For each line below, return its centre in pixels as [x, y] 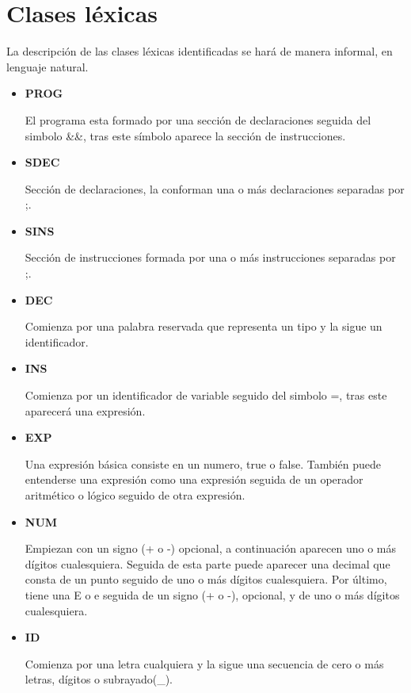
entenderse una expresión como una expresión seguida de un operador [194, 479]
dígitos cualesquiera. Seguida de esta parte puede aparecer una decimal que [207, 563]
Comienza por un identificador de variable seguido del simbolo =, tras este [206, 395]
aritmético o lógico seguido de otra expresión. [135, 495]
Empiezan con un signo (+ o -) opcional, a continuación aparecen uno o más [211, 548]
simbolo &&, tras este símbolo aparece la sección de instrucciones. [185, 135]
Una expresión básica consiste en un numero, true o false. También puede [203, 463]
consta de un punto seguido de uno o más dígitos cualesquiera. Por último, [206, 579]
